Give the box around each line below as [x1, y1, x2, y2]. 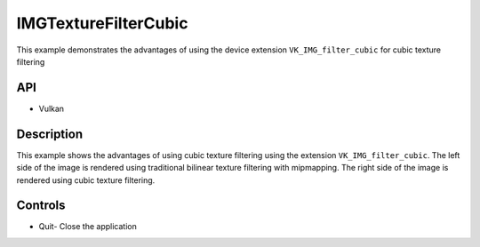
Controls [16, 198, 66, 213]
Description [16, 126, 84, 141]
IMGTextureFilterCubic [16, 13, 188, 33]
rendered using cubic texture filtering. [16, 174, 156, 186]
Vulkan [38, 103, 65, 114]
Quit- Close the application [38, 221, 137, 232]
